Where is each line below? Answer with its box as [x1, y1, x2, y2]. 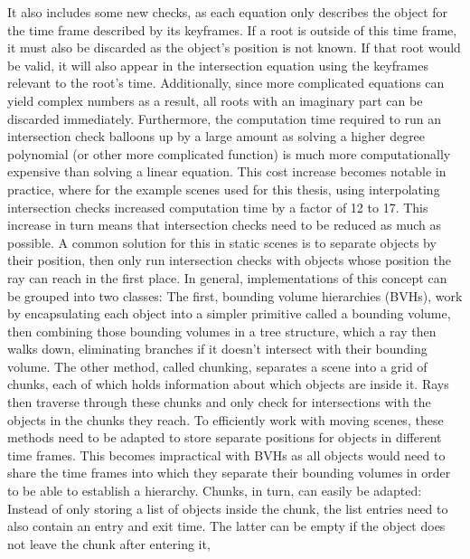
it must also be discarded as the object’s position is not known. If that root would [7, 38, 461, 57]
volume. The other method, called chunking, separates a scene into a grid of [7, 356, 428, 375]
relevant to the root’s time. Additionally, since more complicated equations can [7, 73, 445, 92]
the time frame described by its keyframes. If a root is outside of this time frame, [7, 20, 457, 39]
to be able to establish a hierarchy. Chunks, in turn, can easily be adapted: [7, 481, 422, 500]
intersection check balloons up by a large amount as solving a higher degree [7, 127, 426, 146]
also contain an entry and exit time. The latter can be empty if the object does [7, 516, 446, 535]
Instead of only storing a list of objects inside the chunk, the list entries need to [7, 498, 448, 517]
